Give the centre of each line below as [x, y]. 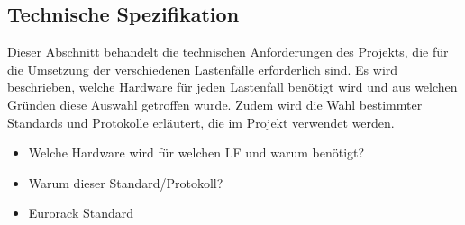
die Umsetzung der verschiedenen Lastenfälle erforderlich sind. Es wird [203, 69]
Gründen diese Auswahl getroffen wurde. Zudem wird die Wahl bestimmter [215, 104]
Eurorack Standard [81, 213]
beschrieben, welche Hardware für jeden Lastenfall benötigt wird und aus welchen [232, 87]
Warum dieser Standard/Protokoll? [126, 182]
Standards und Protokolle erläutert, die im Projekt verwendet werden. [201, 122]
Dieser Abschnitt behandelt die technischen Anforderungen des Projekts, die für [228, 52]
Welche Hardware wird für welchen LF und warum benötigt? [196, 153]
